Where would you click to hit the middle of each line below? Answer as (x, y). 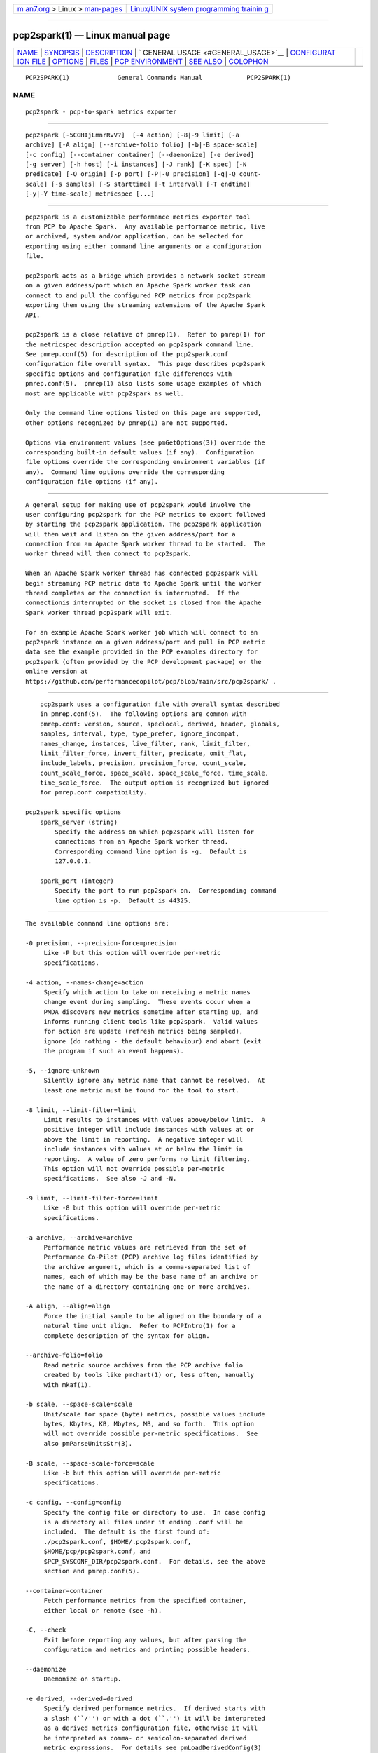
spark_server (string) (79, 822)
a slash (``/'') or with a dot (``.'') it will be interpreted (154, 1718)
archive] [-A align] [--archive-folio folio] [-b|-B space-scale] (142, 145)
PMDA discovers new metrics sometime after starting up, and (151, 1012)
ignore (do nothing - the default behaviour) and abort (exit (153, 1041)
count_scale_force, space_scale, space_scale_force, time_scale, (154, 773)
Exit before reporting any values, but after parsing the (145, 1640)
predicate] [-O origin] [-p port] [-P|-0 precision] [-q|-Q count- (143, 174)
